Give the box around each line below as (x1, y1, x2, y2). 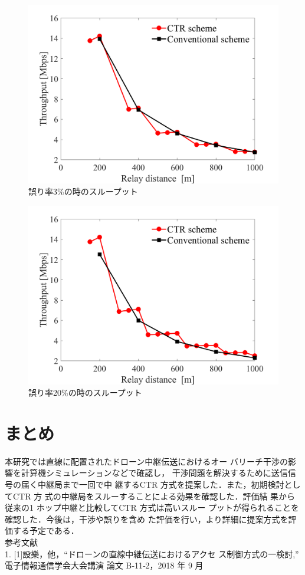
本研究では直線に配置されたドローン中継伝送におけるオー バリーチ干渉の (5, 455, 288, 467)
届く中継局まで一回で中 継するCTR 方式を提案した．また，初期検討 (21, 478, 284, 491)
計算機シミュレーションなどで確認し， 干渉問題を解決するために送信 (21, 466, 288, 479)
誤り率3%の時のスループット (28, 185, 138, 198)
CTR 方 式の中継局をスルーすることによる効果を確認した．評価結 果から (12, 489, 296, 502)
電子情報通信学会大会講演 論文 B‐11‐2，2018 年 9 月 (5, 559, 204, 571)
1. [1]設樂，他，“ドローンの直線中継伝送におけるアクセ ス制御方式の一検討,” (5, 547, 299, 560)
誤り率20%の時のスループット (28, 386, 142, 399)
